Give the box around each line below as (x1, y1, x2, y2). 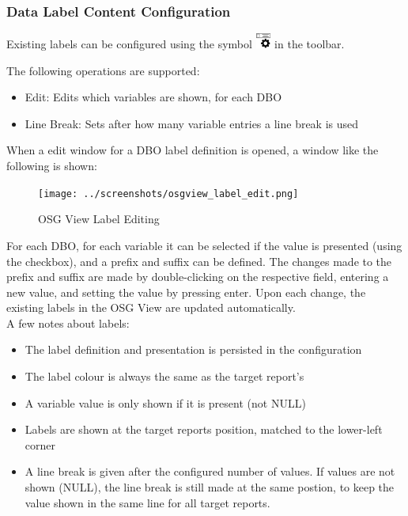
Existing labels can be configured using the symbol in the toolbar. (6, 36, 345, 52)
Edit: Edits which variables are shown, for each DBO (25, 89, 282, 105)
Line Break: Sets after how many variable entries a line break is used (25, 115, 359, 131)
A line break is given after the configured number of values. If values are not (25, 463, 395, 480)
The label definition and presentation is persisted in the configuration (25, 341, 362, 358)
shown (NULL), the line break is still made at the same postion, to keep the (25, 479, 395, 495)
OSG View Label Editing (38, 211, 160, 227)
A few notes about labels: (6, 314, 130, 331)
